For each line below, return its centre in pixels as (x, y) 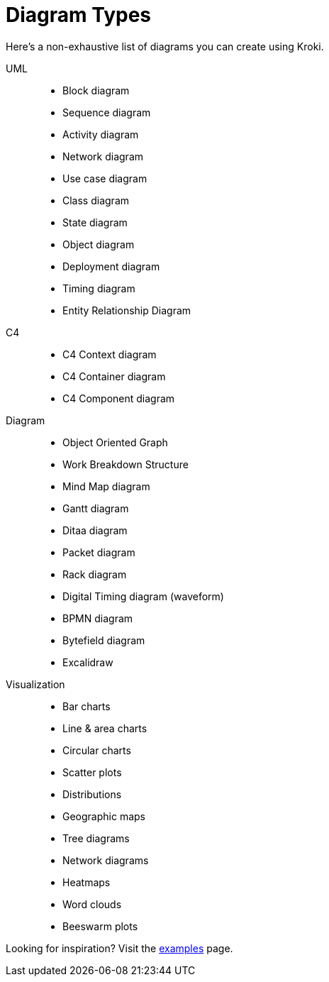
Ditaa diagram (95, 530)
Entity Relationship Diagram (127, 310)
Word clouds (92, 904)
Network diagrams (106, 860)
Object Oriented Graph (115, 442)
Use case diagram (105, 178)
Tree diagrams (96, 838)
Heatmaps (87, 882)
